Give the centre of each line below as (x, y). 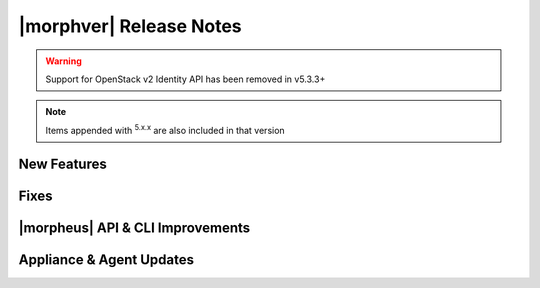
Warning (63, 61)
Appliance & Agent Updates (106, 259)
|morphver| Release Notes (130, 26)
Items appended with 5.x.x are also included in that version (165, 129)
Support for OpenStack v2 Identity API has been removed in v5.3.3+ (185, 79)
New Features (62, 163)
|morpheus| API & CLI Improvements (134, 227)
